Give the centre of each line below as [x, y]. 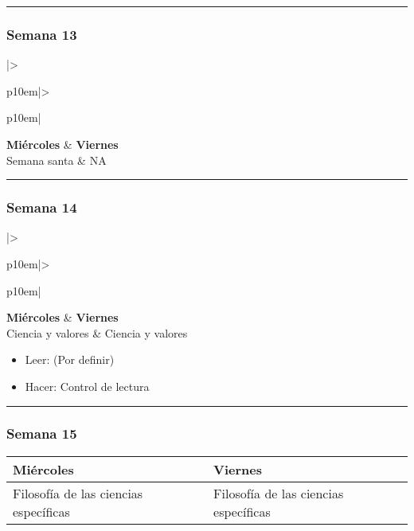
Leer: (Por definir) [70, 359]
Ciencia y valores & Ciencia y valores [97, 332]
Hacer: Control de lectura [87, 386]
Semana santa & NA [57, 160]
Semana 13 [42, 34]
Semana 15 [42, 433]
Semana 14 [42, 207]
